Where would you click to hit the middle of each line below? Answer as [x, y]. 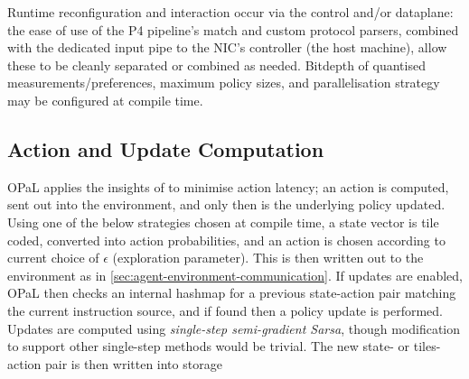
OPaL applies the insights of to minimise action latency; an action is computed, [228, 186]
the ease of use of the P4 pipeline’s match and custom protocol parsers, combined [233, 29]
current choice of [53, 258]
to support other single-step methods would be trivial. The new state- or [209, 346]
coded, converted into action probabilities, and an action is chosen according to [226, 240]
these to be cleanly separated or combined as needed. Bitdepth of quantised [216, 65]
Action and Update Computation [166, 148]
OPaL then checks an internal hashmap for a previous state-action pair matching [232, 293]
